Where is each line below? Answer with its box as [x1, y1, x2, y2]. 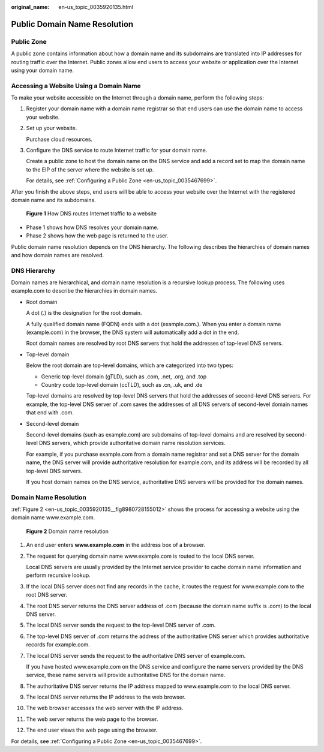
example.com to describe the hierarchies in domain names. [11, 287, 158, 294]
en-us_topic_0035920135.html [58, 4, 133, 10]
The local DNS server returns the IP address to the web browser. [26, 693, 186, 701]
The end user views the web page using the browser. [26, 726, 158, 734]
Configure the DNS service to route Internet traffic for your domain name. [26, 147, 208, 154]
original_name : [11, 4, 50, 10]
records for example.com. [26, 641, 90, 648]
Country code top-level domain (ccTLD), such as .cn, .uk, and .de [41, 381, 203, 388]
